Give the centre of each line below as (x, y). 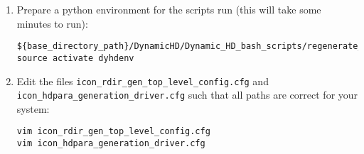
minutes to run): (52, 23)
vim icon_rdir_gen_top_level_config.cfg (113, 132)
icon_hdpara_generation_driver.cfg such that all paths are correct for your (187, 95)
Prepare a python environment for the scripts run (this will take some (169, 9)
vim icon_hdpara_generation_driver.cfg (111, 144)
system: (33, 108)
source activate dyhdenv (75, 58)
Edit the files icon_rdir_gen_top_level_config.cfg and (143, 81)
